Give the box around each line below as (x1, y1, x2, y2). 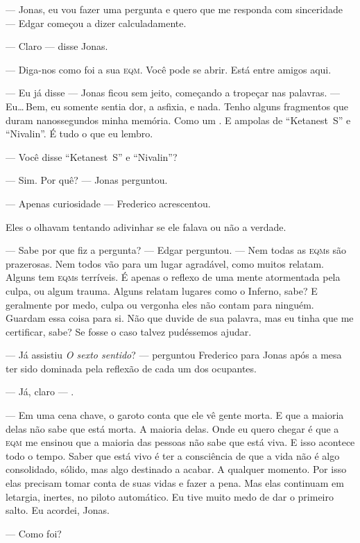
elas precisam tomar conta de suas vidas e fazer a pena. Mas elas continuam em (6, 476, 344, 490)
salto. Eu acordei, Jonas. (6, 503, 110, 517)
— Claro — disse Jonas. (6, 39, 108, 53)
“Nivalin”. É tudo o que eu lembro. (6, 126, 153, 141)
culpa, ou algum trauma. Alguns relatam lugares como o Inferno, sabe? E (6, 283, 318, 298)
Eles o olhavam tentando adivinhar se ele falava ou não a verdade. (6, 219, 286, 234)
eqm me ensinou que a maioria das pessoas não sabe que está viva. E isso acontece (6, 435, 355, 449)
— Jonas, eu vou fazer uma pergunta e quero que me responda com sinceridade (6, 2, 343, 16)
